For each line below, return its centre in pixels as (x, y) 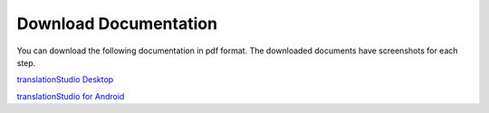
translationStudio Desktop (65, 80)
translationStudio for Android (71, 96)
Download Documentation (117, 24)
